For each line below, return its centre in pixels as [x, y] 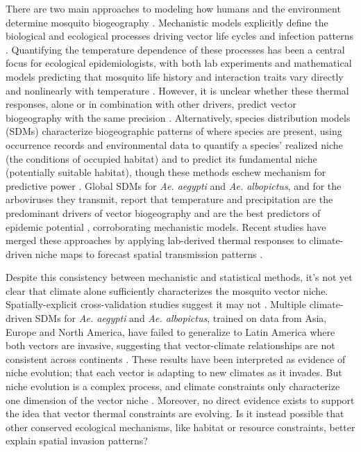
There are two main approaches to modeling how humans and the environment [173, 8]
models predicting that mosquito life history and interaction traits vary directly [175, 76]
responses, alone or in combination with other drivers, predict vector [151, 104]
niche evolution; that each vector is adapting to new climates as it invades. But [174, 372]
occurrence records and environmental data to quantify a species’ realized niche [174, 144]
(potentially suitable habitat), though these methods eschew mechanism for [166, 172]
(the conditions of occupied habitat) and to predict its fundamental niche [161, 158]
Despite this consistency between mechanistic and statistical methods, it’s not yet [179, 277]
